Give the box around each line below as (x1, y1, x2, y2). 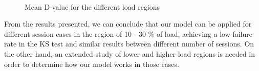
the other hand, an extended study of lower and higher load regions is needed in (4, 48, 255, 59)
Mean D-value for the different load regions (25, 1, 160, 12)
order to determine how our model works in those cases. (4, 58, 179, 69)
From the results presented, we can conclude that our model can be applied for (4, 18, 252, 29)
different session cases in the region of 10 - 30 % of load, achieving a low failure (4, 28, 253, 39)
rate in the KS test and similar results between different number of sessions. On (4, 38, 254, 49)
